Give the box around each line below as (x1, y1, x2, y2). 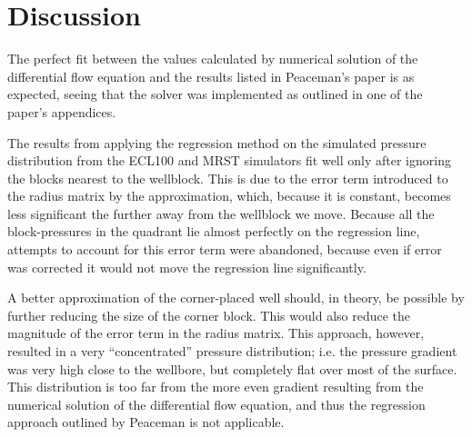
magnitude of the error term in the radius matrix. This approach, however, (7, 323, 425, 343)
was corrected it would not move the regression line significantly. (7, 257, 367, 276)
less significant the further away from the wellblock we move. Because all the (7, 204, 435, 223)
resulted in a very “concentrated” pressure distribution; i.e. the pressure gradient (7, 342, 457, 361)
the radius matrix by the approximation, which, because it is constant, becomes (7, 186, 451, 205)
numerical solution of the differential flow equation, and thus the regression (7, 394, 426, 413)
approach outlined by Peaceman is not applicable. (7, 412, 285, 432)
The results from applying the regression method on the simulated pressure (7, 133, 427, 152)
